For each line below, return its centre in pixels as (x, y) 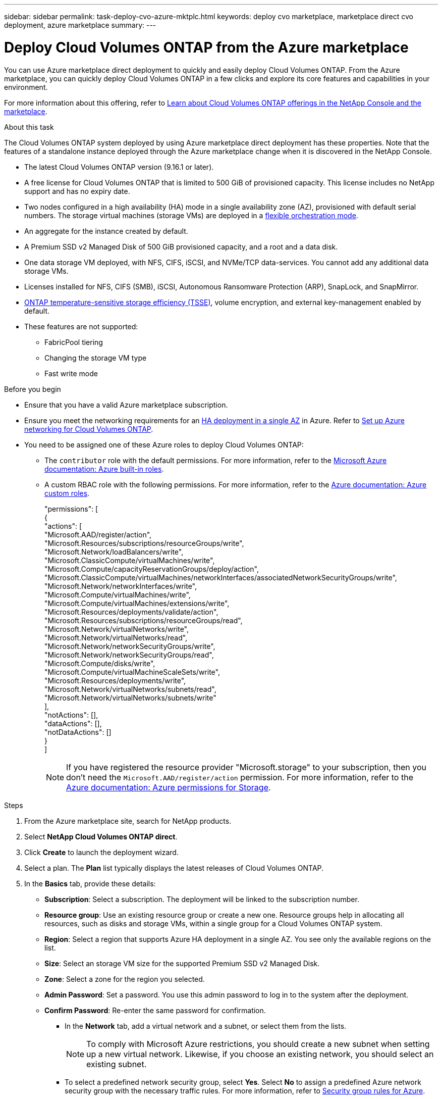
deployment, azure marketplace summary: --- (80, 25)
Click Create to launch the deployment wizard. (101, 852)
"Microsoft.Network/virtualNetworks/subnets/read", (130, 689)
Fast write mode (71, 373)
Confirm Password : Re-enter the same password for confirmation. (155, 1010)
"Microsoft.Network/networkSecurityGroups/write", (130, 646)
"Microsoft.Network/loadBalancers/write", (114, 552)
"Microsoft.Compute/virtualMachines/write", (118, 594)
